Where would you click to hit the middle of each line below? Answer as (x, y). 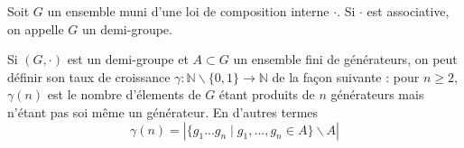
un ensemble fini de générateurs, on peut (345, 59)
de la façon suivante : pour (346, 76)
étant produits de (267, 94)
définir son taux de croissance (89, 76)
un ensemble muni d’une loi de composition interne (188, 11)
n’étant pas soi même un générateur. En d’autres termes (163, 111)
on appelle (36, 28)
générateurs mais (377, 94)
